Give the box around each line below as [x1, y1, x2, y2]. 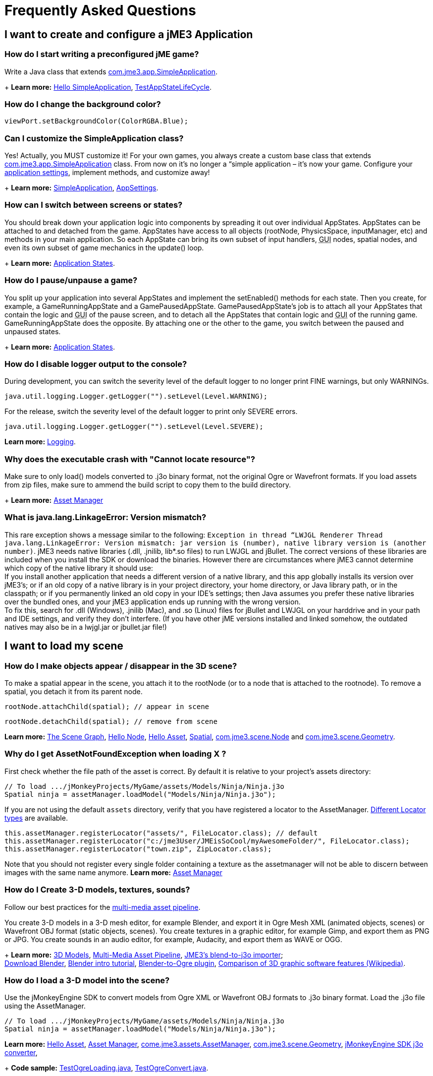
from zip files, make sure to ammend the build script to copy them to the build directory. [4, 480, 291, 489]
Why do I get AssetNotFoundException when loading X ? [4, 749, 226, 759]
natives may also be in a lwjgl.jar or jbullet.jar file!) [4, 622, 167, 631]
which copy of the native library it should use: [4, 563, 153, 572]
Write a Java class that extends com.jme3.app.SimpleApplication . [4, 67, 217, 76]
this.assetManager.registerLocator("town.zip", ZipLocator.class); [4, 844, 272, 853]
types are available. [4, 813, 68, 822]
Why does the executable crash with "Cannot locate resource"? [4, 454, 255, 464]
